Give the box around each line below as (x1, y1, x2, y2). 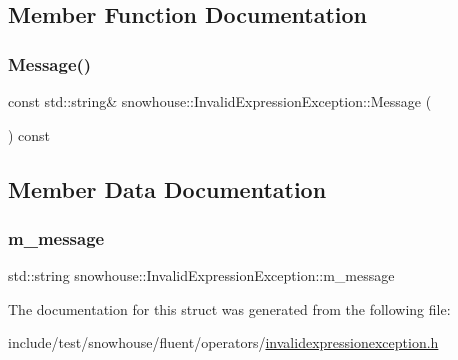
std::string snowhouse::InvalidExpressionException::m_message (8, 265, 395, 286)
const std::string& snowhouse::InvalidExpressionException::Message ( (8, 91, 432, 111)
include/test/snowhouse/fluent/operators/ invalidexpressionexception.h (8, 332, 439, 353)
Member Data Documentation (8, 173, 327, 204)
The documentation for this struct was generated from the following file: (8, 298, 451, 319)
